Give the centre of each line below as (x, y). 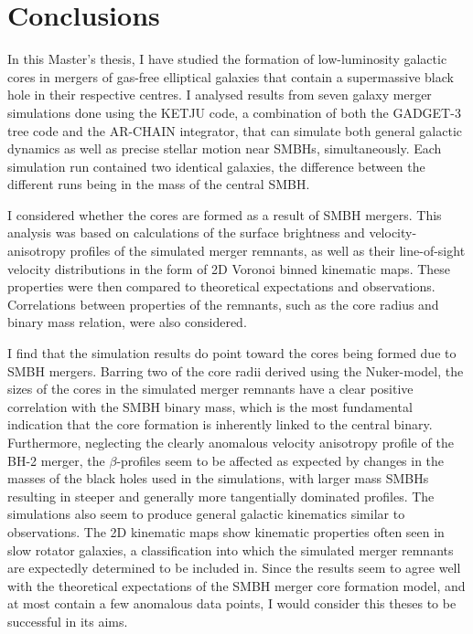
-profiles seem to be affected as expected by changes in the (280, 460)
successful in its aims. (68, 621)
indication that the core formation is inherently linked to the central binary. (220, 424)
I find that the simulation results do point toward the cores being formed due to (232, 353)
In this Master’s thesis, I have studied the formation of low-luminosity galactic (227, 59)
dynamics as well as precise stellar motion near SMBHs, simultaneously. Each (225, 148)
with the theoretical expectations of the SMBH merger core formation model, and (236, 585)
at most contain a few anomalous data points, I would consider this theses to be (232, 603)
